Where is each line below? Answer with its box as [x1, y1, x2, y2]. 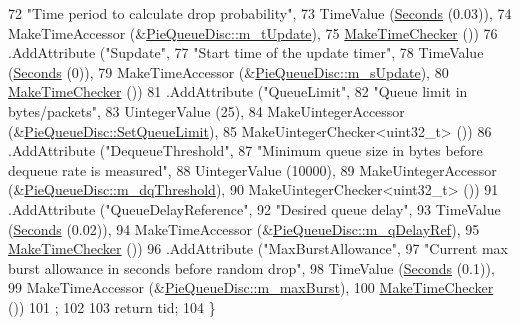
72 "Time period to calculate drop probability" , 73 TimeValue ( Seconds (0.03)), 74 [8, 3, 512, 23]
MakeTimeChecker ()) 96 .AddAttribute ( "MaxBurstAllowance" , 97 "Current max [8, 238, 508, 259]
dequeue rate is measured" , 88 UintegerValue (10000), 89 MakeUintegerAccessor [8, 159, 497, 180]
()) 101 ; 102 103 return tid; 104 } [8, 296, 216, 317]
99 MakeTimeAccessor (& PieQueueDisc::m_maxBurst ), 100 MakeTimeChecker [8, 277, 494, 298]
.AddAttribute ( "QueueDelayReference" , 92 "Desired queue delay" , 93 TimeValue [8, 198, 501, 219]
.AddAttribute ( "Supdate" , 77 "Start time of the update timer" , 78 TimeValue [8, 42, 484, 63]
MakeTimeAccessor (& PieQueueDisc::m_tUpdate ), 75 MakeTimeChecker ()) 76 [8, 22, 498, 43]
